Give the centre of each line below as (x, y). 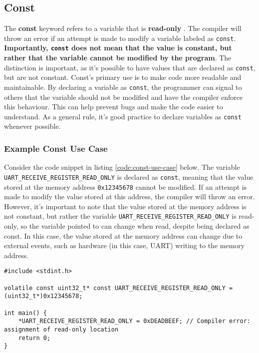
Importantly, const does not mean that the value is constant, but (118, 48)
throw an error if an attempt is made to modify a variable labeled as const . (120, 38)
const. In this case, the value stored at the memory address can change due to (123, 235)
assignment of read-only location (61, 329)
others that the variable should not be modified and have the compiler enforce (124, 97)
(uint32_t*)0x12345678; (43, 296)
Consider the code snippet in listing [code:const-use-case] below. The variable (122, 167)
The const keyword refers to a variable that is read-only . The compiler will (123, 28)
